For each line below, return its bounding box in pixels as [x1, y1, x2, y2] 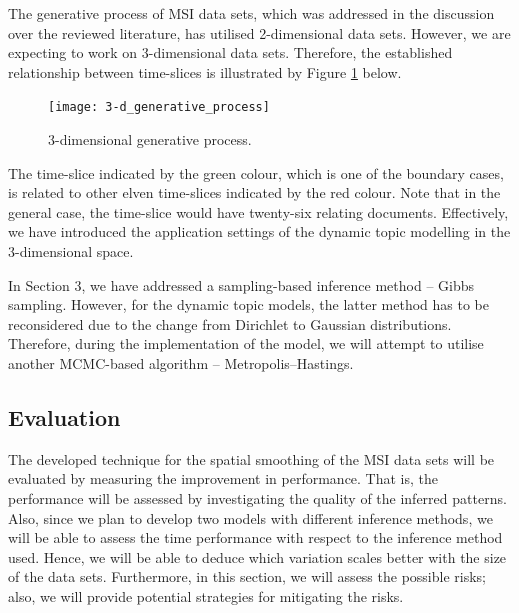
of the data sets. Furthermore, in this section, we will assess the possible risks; [8, 566, 487, 587]
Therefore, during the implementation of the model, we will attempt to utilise [8, 333, 484, 354]
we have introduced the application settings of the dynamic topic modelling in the [8, 221, 511, 242]
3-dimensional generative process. [48, 129, 252, 150]
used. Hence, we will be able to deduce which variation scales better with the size [8, 546, 507, 567]
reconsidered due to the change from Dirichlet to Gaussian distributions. [8, 313, 452, 334]
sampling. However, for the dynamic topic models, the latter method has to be [8, 294, 489, 315]
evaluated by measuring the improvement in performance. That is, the [8, 468, 439, 489]
